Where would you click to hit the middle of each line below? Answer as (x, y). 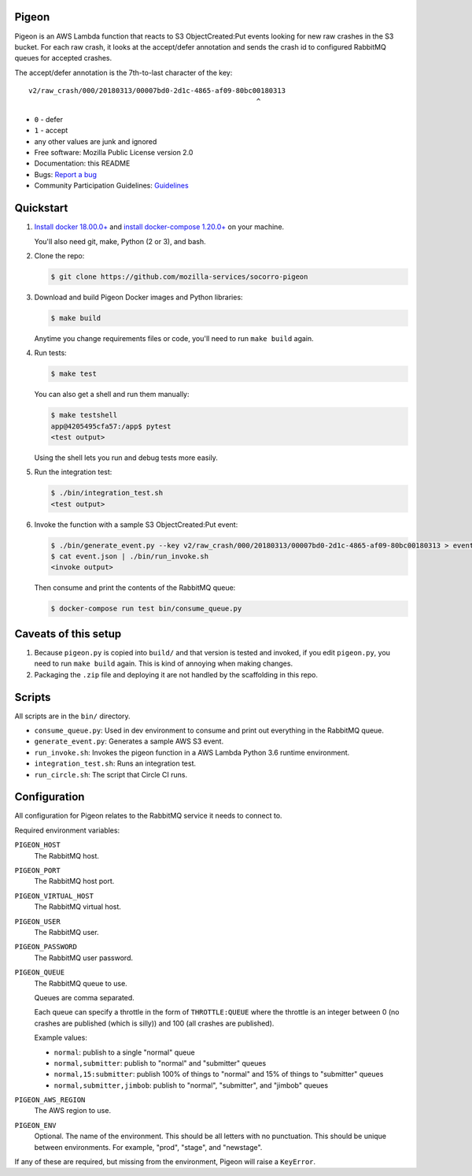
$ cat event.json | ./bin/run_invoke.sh (129, 556)
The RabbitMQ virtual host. (78, 907)
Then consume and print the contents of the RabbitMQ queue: (135, 588)
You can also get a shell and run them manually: (112, 395)
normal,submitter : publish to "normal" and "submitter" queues (160, 1063)
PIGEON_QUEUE (40, 972)
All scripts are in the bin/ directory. (72, 716)
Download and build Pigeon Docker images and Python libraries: (138, 297)
